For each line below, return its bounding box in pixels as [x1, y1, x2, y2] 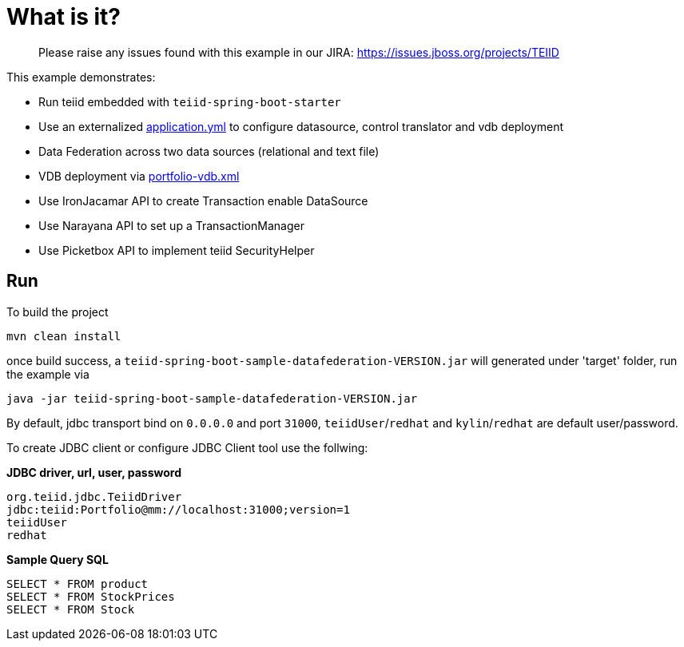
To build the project [6, 304, 109, 319]
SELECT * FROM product [6, 577, 149, 590]
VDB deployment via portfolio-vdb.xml [38, 169, 240, 183]
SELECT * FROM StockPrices [6, 589, 175, 603]
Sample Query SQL [6, 552, 109, 566]
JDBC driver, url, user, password [6, 465, 182, 479]
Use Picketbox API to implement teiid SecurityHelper [38, 243, 315, 257]
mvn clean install [6, 329, 121, 343]
